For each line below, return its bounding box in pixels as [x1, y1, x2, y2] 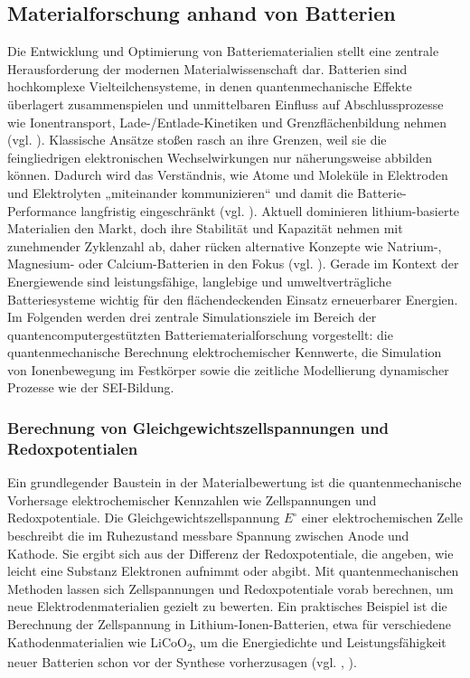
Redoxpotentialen [7, 437, 138, 459]
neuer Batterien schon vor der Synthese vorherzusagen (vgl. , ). [7, 652, 357, 671]
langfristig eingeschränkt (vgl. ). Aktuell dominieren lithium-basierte [80, 201, 460, 220]
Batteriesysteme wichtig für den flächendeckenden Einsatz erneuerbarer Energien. [7, 289, 458, 308]
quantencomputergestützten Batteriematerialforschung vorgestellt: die [7, 325, 393, 344]
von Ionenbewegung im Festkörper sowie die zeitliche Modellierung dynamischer [7, 360, 449, 379]
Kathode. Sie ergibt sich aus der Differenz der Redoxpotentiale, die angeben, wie [7, 543, 454, 562]
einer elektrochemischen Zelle [301, 508, 463, 527]
